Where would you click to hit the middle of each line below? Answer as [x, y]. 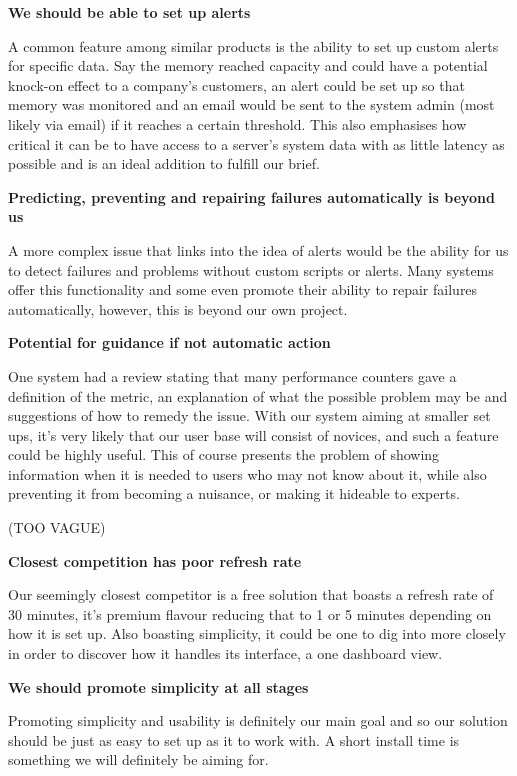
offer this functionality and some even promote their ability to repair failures [243, 289]
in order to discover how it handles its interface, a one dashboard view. [225, 653]
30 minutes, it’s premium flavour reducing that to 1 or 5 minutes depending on [250, 613]
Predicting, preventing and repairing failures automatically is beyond [252, 196]
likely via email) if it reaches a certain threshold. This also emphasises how [237, 123]
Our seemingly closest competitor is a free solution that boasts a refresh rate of [251, 594]
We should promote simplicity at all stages [158, 686]
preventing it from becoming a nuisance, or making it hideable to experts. [234, 493]
